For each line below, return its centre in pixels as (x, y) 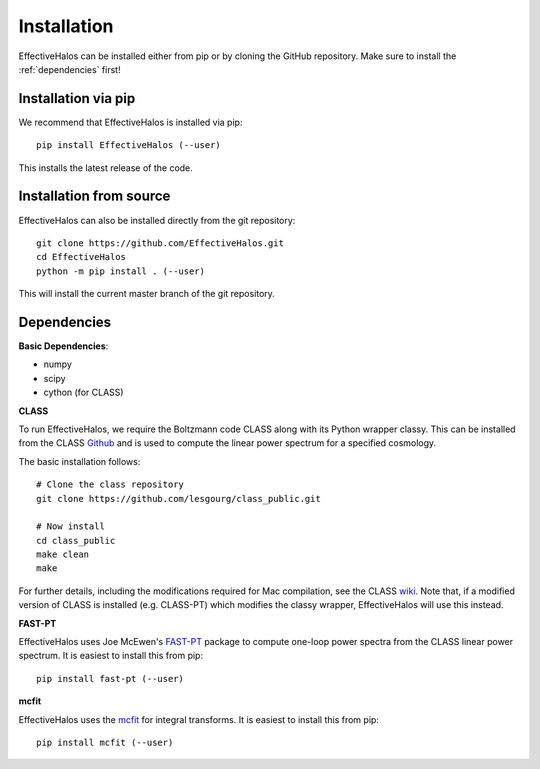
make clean (63, 554)
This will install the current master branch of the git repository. (146, 294)
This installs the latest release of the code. (106, 167)
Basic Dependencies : (63, 346)
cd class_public (76, 540)
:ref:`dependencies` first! (69, 69)
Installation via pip (77, 98)
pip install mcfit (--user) (105, 742)
